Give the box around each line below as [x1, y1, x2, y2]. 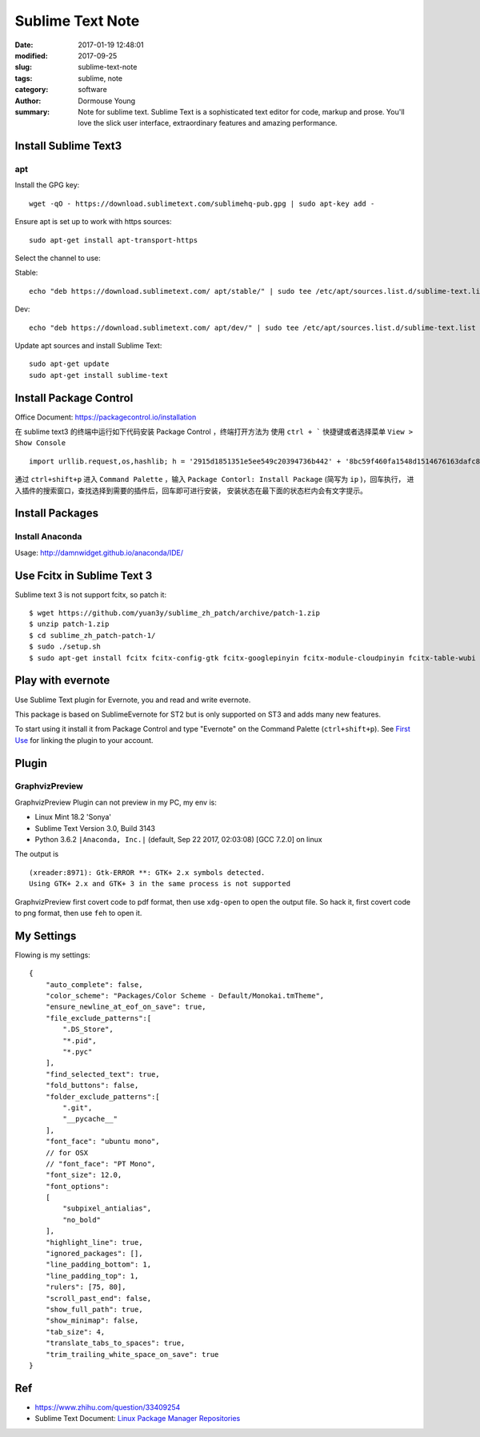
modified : [14, 50, 48, 60]
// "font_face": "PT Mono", [45, 1159, 156, 1168]
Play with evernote [14, 673, 110, 688]
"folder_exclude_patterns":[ [45, 1092, 160, 1101]
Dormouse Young [78, 96, 136, 106]
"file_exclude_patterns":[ [45, 1014, 152, 1022]
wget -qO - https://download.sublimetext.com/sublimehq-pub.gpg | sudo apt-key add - [29, 199, 375, 208]
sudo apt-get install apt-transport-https [29, 235, 198, 244]
